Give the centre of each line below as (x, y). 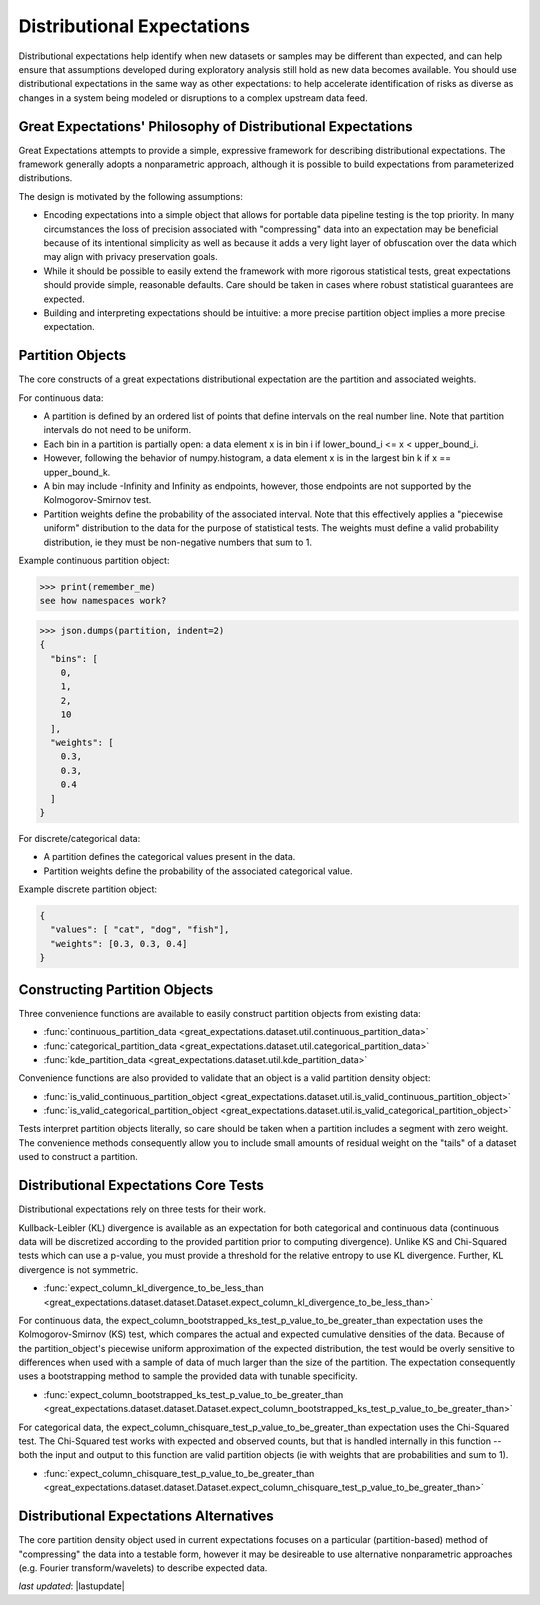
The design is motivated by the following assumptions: (131, 196)
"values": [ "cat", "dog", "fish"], (140, 929)
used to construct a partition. (78, 1157)
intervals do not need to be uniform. (117, 430)
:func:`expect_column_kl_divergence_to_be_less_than (153, 1288)
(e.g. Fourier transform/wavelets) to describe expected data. (143, 1567)
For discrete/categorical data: (79, 838)
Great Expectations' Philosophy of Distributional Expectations (216, 126)
